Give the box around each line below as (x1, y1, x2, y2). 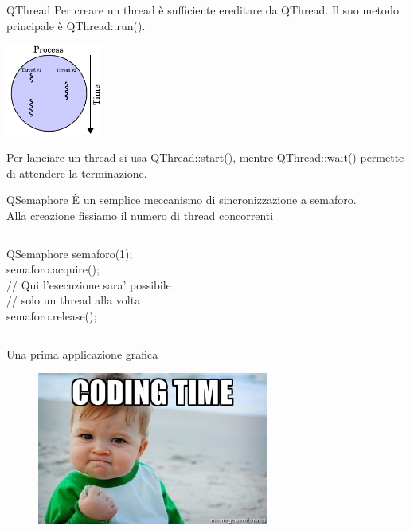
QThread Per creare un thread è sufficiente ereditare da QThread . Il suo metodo (6, 2, 399, 18)
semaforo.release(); (6, 307, 97, 324)
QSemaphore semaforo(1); (6, 245, 133, 261)
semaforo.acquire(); (6, 261, 100, 277)
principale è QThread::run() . (6, 17, 146, 33)
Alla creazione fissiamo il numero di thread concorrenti (6, 206, 274, 223)
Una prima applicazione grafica (6, 345, 158, 362)
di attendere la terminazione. (6, 164, 147, 181)
